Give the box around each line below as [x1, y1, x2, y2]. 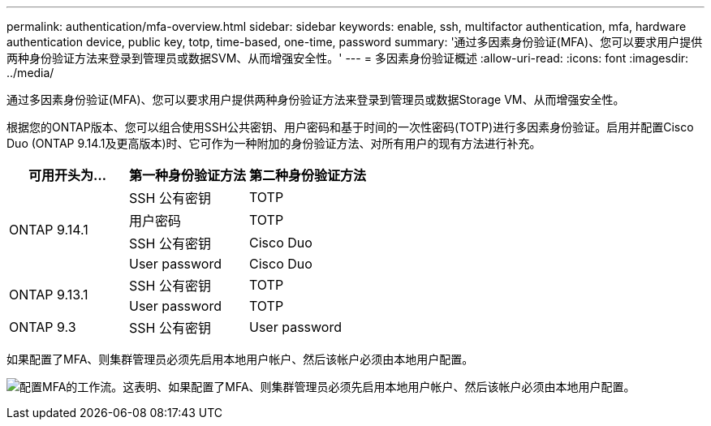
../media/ [6, 66, 54, 80]
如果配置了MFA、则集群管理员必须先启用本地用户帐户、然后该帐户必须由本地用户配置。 [6, 352, 474, 366]
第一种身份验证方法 [129, 167, 247, 183]
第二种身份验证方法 [249, 167, 367, 183]
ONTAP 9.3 [9, 319, 76, 335]
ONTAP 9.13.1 [9, 286, 88, 303]
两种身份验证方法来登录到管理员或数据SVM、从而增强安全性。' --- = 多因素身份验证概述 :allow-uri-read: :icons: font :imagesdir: [6, 51, 689, 65]
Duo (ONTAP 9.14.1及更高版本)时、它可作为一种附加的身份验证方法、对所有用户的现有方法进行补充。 [6, 136, 541, 150]
